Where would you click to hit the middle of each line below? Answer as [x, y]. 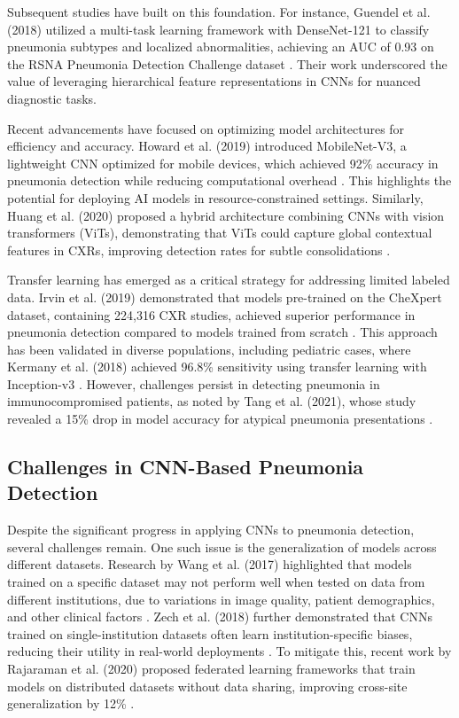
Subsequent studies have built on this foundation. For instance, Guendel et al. [219, 12]
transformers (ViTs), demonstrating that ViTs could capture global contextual [220, 233]
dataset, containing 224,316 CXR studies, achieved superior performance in [211, 314]
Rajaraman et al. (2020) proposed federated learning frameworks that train [211, 668]
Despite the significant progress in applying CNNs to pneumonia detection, [211, 530]
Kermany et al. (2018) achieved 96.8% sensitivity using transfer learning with [217, 367]
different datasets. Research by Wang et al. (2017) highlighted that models [210, 564]
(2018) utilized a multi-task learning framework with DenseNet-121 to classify [218, 29]
